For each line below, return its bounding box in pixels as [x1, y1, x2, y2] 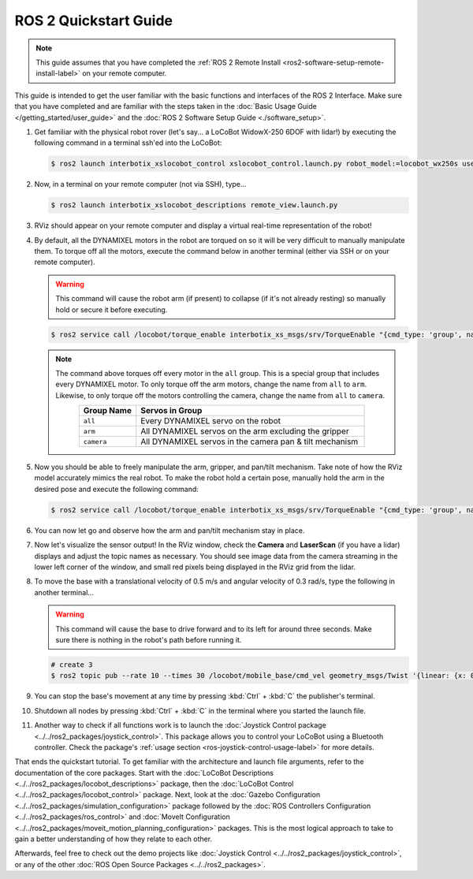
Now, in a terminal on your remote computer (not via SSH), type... [34, 180, 247, 189]
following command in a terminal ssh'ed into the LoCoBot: [34, 138, 222, 147]
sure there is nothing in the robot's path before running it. [55, 635, 242, 644]
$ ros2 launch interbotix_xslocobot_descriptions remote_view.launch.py [50, 201, 338, 210]
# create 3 [50, 660, 93, 669]
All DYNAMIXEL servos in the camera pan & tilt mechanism [140, 436, 359, 447]
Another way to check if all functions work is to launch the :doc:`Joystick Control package [34, 721, 326, 730]
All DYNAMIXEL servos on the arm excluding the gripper [140, 426, 350, 437]
